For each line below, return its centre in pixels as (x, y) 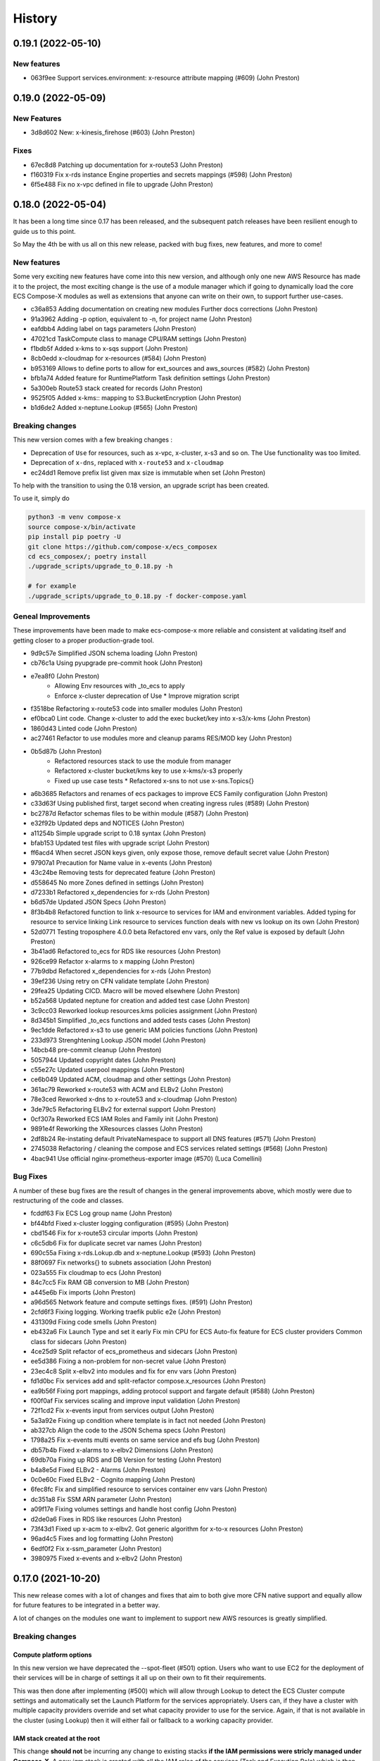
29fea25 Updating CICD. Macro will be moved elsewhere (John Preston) (135, 990)
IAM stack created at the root (57, 1738)
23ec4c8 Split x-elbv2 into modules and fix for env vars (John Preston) (134, 1371)
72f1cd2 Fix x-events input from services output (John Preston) (122, 1411)
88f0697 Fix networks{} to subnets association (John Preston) (121, 1263)
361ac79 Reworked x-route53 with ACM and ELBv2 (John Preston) (127, 1089)
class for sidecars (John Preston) (79, 1341)
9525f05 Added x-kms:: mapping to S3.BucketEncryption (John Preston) (136, 397)
